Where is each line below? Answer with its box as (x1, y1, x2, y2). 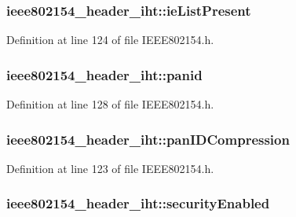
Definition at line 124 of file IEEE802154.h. (6, 31, 214, 48)
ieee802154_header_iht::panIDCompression (6, 129, 290, 149)
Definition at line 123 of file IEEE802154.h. (6, 160, 214, 176)
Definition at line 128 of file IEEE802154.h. (6, 96, 214, 112)
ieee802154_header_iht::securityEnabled (6, 193, 270, 213)
